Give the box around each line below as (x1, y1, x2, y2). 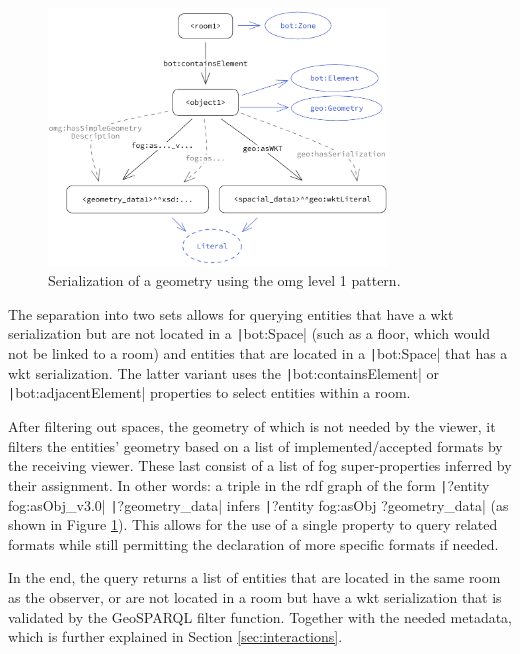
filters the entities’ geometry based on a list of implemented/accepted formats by (8, 435, 503, 456)
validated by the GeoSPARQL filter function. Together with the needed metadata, (8, 606, 513, 627)
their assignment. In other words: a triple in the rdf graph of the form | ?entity (8, 474, 490, 495)
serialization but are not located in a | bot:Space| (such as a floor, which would (8, 323, 490, 344)
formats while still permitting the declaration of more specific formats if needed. (8, 533, 499, 554)
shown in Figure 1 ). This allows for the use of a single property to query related (8, 514, 498, 535)
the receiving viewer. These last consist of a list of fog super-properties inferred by (8, 455, 512, 476)
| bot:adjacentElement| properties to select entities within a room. (8, 382, 411, 403)
